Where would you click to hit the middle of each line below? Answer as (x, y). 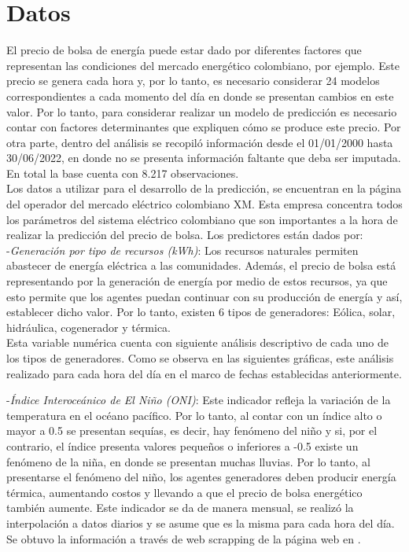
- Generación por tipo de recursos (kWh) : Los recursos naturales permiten (182, 250)
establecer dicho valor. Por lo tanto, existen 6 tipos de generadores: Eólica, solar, (201, 312)
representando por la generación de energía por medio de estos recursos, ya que (197, 281)
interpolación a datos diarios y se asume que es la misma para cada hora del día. (201, 523)
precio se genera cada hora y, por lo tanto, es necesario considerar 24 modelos (193, 81)
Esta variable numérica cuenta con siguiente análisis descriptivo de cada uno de (198, 342)
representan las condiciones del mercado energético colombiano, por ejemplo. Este (203, 65)
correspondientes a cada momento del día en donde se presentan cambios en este (200, 96)
